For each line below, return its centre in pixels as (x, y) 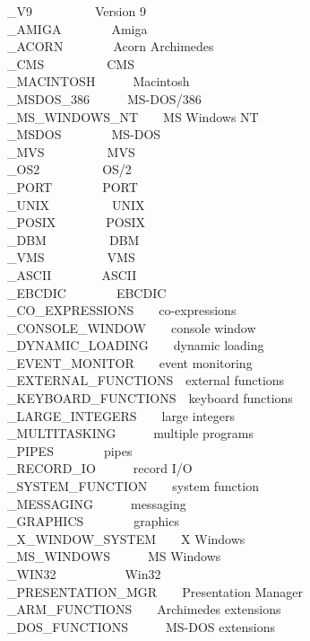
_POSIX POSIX (77, 222)
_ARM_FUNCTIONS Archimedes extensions (144, 609)
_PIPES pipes (70, 450)
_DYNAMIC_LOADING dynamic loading (136, 345)
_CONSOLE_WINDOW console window (132, 327)
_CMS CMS (71, 63)
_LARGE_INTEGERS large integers (121, 415)
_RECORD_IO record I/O (100, 468)
